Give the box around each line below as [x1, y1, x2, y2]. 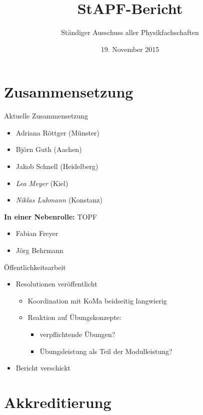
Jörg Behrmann [15, 245, 63, 255]
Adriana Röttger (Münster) [15, 127, 100, 137]
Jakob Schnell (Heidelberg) [15, 161, 98, 171]
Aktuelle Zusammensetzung [4, 110, 88, 121]
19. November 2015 [100, 43, 159, 54]
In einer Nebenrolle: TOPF [4, 211, 97, 221]
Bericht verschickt [15, 362, 71, 373]
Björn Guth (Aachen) [15, 144, 82, 154]
